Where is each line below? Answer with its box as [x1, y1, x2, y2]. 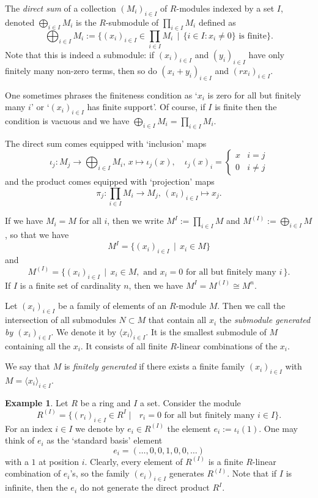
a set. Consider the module [140, 396, 241, 409]
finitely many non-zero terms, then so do [5, 64, 157, 76]
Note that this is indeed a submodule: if [5, 48, 155, 61]
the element [167, 422, 211, 434]
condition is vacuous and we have [5, 114, 130, 127]
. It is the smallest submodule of [146, 325, 267, 338]
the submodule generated [219, 313, 311, 326]
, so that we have [5, 228, 69, 241]
